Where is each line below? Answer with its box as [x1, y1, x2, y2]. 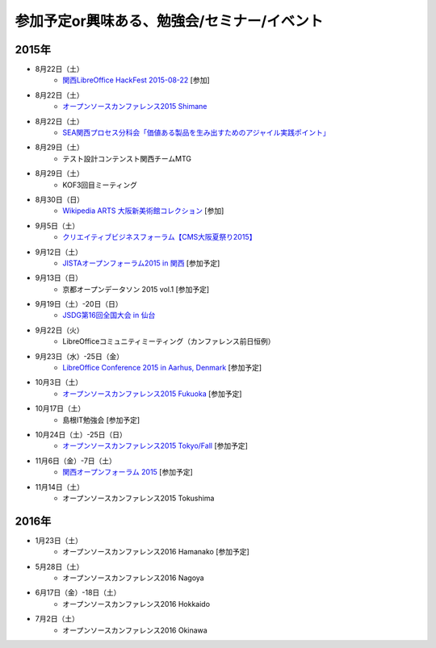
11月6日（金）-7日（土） [35, 456, 117, 466]
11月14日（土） [35, 482, 85, 491]
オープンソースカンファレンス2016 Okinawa [62, 625, 208, 635]
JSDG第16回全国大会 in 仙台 [62, 311, 156, 320]
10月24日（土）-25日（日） [35, 430, 127, 439]
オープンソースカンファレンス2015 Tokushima [62, 493, 215, 503]
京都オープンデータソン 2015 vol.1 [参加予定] [62, 284, 210, 294]
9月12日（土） [35, 247, 82, 257]
